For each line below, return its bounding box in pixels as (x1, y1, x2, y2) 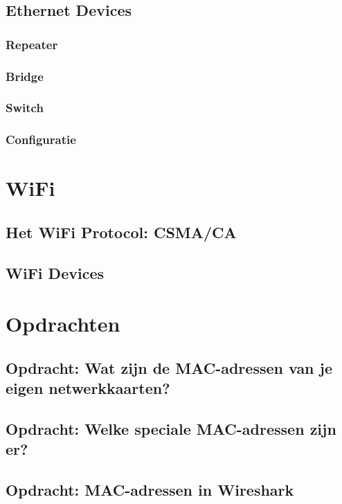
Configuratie (6, 131, 76, 148)
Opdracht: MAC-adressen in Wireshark (6, 479, 294, 501)
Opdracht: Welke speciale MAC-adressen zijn (6, 418, 336, 440)
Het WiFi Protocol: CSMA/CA (6, 221, 237, 242)
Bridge (6, 67, 44, 84)
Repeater (6, 35, 58, 53)
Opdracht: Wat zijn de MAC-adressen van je (6, 357, 333, 378)
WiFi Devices (6, 262, 104, 283)
